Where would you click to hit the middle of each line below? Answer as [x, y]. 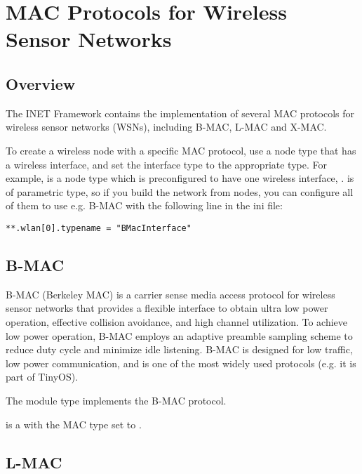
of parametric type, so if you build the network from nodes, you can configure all [180, 191]
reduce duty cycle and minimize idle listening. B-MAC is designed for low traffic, [179, 349]
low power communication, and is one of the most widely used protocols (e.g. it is [181, 363]
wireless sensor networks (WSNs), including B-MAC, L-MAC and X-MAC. [166, 127]
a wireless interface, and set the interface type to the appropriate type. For [166, 164]
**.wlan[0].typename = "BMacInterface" [99, 228]
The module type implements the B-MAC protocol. [116, 400]
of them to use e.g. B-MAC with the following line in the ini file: [144, 205]
